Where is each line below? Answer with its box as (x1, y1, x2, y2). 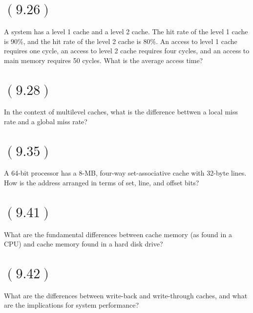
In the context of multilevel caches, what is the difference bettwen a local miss (4, 107, 238, 117)
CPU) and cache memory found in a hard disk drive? (4, 239, 163, 249)
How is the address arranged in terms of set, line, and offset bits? (4, 177, 199, 187)
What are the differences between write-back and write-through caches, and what (4, 290, 248, 300)
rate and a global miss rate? (4, 116, 87, 126)
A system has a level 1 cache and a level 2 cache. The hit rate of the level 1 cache (4, 26, 248, 36)
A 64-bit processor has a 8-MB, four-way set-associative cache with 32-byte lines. (4, 168, 247, 178)
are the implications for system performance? (4, 300, 139, 310)
